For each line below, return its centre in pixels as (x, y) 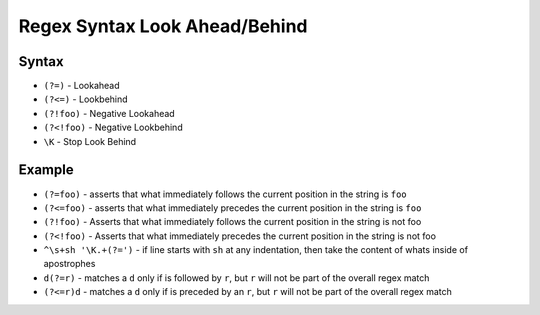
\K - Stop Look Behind (90, 141)
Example (46, 170)
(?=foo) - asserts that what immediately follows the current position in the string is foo (225, 194)
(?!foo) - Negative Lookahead (109, 113)
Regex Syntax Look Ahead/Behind (163, 26)
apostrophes (69, 264)
